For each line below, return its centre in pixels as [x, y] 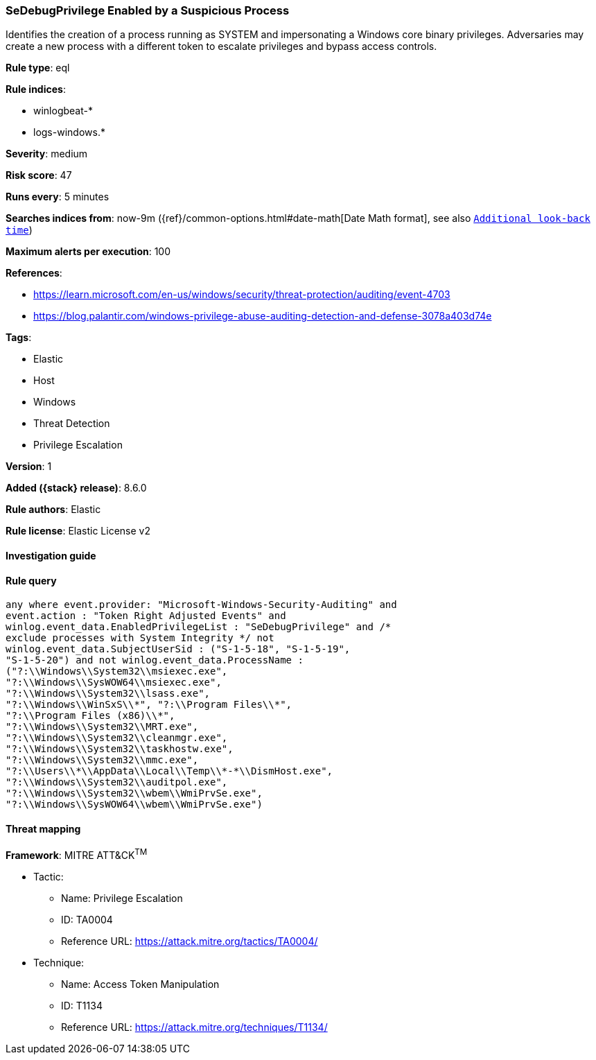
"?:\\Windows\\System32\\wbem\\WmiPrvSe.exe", [134, 793]
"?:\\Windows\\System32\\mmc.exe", [102, 760]
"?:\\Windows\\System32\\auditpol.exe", [117, 782]
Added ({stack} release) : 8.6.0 [76, 488]
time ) [19, 230]
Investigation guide [51, 555]
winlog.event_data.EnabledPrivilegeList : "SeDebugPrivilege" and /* [199, 627]
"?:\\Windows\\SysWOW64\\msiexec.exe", [114, 683]
